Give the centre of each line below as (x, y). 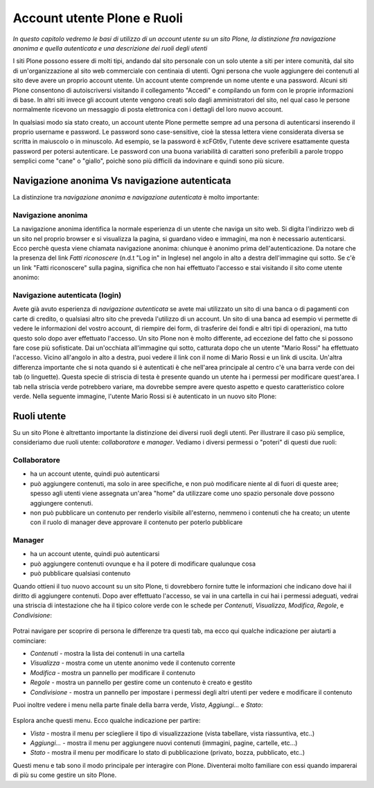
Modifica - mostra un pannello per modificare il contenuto (113, 672)
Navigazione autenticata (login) (67, 295)
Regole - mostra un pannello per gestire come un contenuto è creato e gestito (141, 683)
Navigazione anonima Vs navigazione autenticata (122, 181)
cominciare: (29, 641)
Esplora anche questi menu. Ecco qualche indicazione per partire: (107, 721)
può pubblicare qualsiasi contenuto (80, 573)
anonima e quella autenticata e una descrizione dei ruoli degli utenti (110, 48)
